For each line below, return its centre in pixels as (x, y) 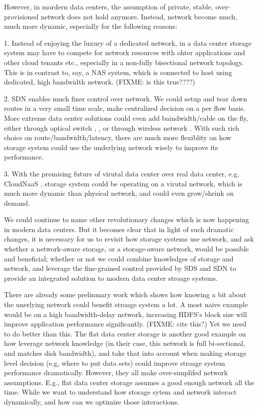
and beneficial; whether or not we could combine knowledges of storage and (119, 258)
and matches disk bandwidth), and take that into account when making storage (125, 353)
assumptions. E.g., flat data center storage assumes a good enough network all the (129, 382)
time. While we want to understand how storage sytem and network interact (120, 392)
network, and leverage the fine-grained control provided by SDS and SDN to (120, 268)
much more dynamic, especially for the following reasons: (91, 26)
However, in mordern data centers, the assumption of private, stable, (109, 6)
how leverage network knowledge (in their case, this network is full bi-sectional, (125, 343)
